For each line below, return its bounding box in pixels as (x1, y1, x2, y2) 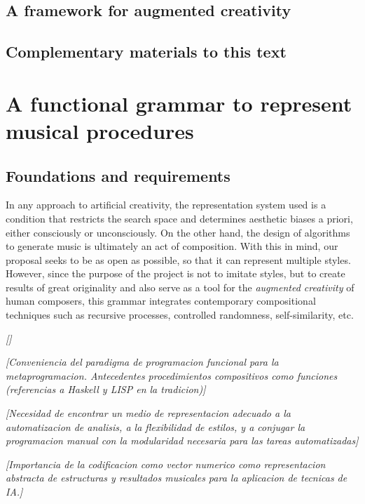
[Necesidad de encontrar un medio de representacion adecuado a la (6, 406, 291, 420)
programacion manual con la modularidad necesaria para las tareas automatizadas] (6, 433, 359, 448)
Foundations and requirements (6, 164, 230, 186)
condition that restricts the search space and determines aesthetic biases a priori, (6, 211, 353, 225)
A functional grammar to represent (6, 88, 352, 117)
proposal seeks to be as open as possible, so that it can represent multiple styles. (6, 252, 351, 267)
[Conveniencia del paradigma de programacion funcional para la (6, 354, 279, 369)
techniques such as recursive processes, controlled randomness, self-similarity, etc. (6, 307, 354, 322)
